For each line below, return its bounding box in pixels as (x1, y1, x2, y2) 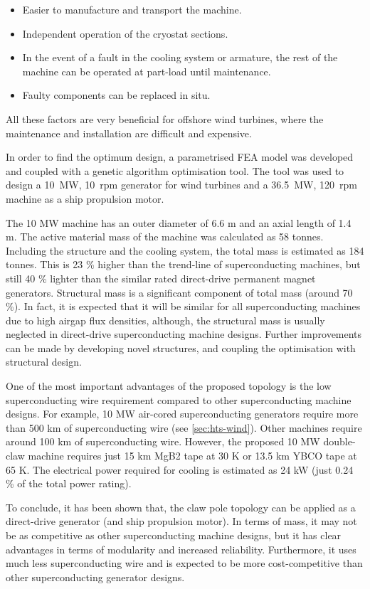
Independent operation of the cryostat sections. (22, 26, 228, 41)
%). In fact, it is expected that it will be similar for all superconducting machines (6, 299, 361, 314)
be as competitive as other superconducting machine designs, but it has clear (6, 528, 342, 542)
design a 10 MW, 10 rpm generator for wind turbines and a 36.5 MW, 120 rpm (6, 177, 357, 192)
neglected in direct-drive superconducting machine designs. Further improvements (6, 327, 362, 341)
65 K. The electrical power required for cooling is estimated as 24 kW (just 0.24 (6, 462, 354, 477)
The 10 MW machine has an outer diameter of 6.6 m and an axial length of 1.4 (6, 215, 351, 230)
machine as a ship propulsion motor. (6, 191, 164, 206)
